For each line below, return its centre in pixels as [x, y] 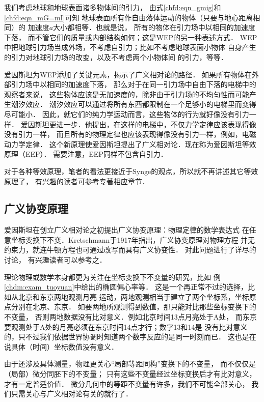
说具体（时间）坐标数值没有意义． [61, 346]
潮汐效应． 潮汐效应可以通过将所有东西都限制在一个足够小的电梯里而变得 [134, 104]
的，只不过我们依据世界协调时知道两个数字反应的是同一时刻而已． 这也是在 [130, 337]
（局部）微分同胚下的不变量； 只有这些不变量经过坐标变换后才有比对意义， [130, 374]
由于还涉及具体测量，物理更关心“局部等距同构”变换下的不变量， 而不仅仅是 [130, 364]
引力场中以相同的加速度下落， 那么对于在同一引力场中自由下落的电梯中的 [134, 84]
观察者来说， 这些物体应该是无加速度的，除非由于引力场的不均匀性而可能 [127, 94]
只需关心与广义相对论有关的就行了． [72, 394]
